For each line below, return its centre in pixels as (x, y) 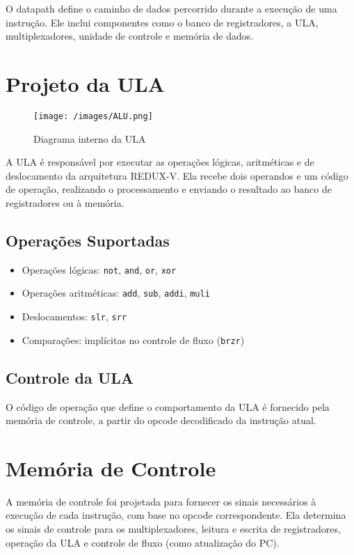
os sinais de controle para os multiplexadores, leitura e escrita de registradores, (173, 529)
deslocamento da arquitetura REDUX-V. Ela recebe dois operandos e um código (177, 175)
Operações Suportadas (88, 240)
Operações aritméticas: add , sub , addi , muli (116, 293)
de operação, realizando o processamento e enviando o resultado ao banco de (169, 189)
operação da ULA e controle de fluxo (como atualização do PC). (143, 542)
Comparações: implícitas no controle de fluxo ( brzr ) (133, 339)
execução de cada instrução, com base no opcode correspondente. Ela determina (176, 515)
